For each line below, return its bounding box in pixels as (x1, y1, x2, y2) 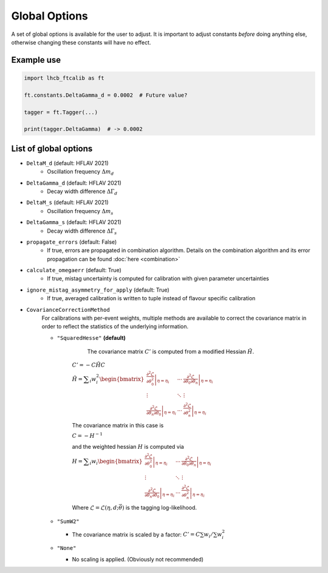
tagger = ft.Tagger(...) (24, 108, 98, 116)
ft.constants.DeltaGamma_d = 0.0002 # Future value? (24, 91, 188, 99)
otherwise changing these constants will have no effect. (11, 38, 151, 46)
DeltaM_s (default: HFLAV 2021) (26, 199, 109, 206)
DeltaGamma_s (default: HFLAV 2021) (26, 219, 121, 226)
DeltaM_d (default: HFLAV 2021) (26, 159, 109, 167)
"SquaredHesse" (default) (56, 334, 126, 341)
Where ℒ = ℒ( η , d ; (72, 504, 119, 511)
